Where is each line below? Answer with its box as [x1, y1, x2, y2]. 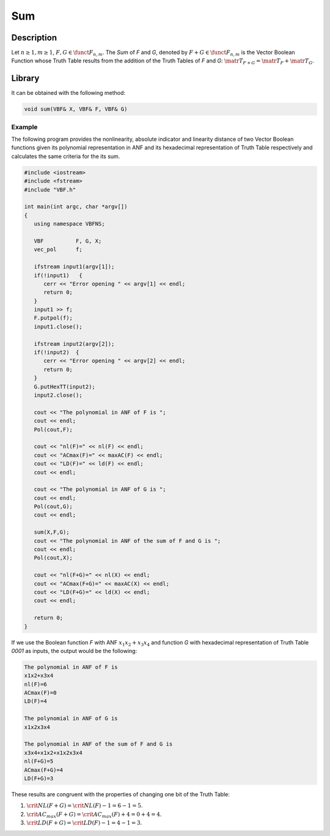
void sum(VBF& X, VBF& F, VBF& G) [24, 106, 128, 113]
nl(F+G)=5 [24, 758, 54, 765]
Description [11, 32, 57, 43]
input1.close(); [34, 323, 82, 330]
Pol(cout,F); [34, 426, 73, 433]
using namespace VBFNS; [34, 220, 105, 228]
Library [11, 73, 40, 84]
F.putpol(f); [34, 315, 73, 321]
